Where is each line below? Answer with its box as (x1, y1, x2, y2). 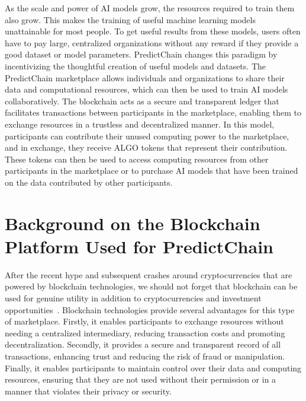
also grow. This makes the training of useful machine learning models (5, 13, 256, 26)
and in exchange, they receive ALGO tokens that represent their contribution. (5, 141, 288, 154)
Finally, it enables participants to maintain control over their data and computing (5, 361, 302, 374)
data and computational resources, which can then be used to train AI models (5, 83, 288, 96)
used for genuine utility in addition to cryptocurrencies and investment (5, 292, 262, 304)
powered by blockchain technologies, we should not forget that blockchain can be (5, 280, 298, 292)
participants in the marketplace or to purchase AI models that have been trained (5, 164, 298, 177)
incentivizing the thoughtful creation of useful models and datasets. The (5, 59, 266, 72)
